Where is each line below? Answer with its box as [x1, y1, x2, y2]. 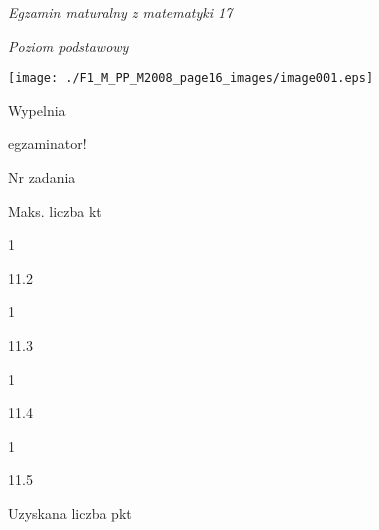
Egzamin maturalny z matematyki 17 [8, 2, 233, 22]
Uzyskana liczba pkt [8, 502, 132, 523]
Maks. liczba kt [8, 200, 102, 221]
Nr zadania [8, 167, 76, 188]
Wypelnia [8, 99, 66, 120]
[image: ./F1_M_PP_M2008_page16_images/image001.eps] [8, 71, 374, 86]
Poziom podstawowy [8, 35, 129, 56]
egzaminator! [8, 133, 87, 154]
